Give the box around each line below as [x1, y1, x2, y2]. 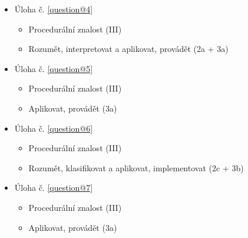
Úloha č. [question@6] [14, 122, 93, 134]
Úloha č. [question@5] [14, 62, 93, 74]
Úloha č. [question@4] [14, 3, 93, 15]
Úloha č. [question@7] [14, 181, 93, 194]
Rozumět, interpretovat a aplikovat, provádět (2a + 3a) [28, 43, 229, 55]
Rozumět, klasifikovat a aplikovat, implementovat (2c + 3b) [28, 161, 244, 174]
